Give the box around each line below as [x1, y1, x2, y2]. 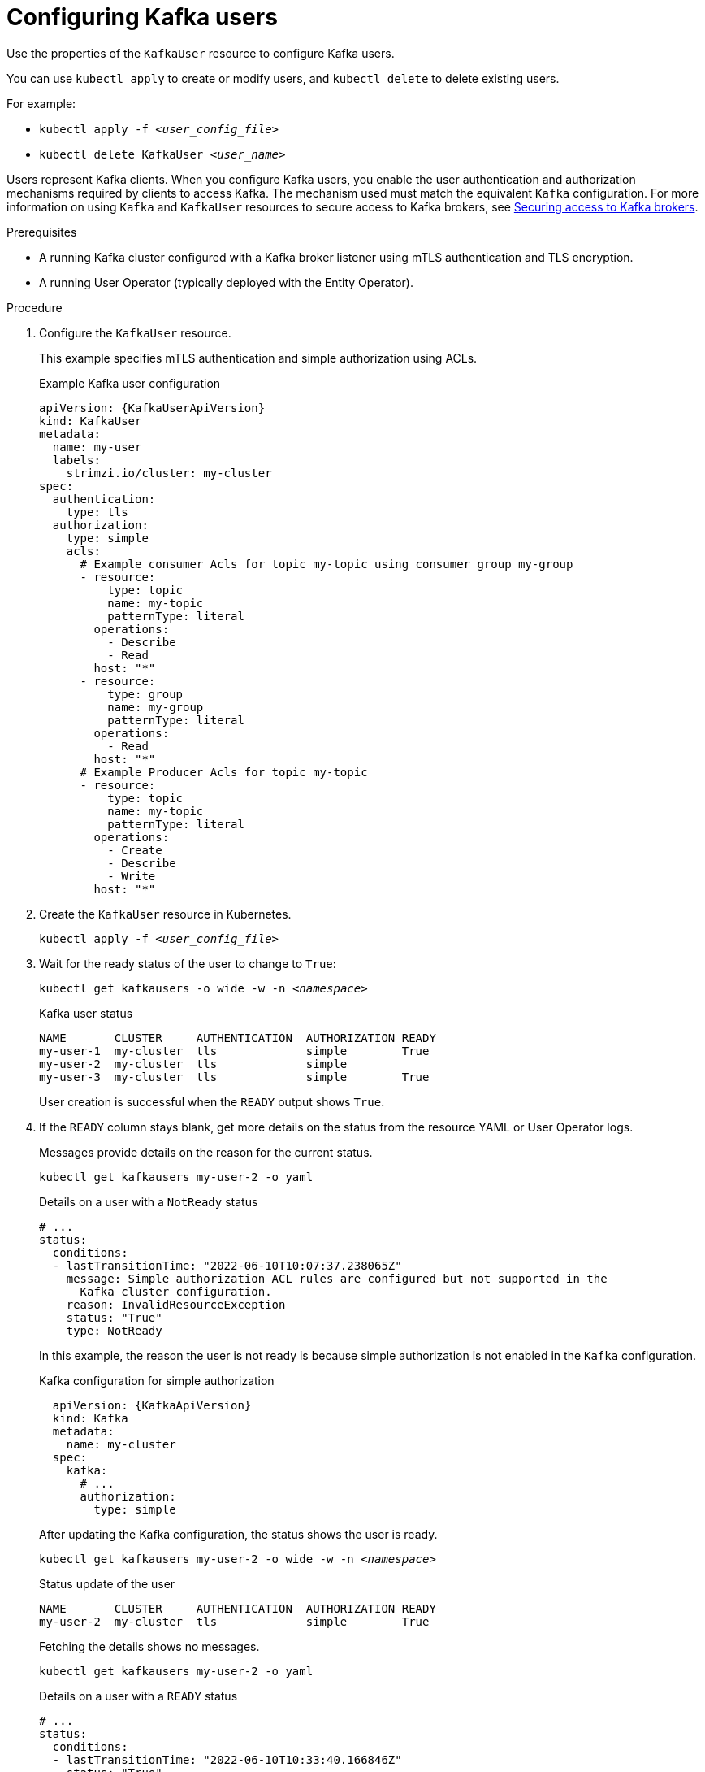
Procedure [6, 300, 63, 315]
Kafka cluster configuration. [80, 1284, 272, 1298]
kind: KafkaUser [39, 414, 142, 428]
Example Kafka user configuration [39, 376, 221, 390]
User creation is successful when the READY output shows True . [39, 1094, 385, 1109]
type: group [107, 687, 184, 701]
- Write [107, 869, 156, 883]
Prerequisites [6, 224, 77, 239]
